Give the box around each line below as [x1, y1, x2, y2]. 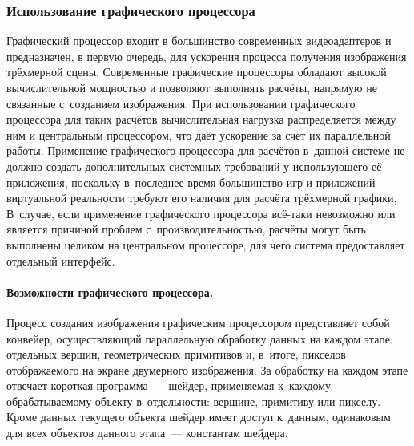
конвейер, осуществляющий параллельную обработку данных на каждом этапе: [6, 330, 393, 347]
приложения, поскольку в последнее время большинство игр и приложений [6, 173, 376, 190]
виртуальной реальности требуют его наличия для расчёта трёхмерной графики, [6, 189, 397, 206]
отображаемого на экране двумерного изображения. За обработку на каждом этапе [6, 361, 408, 378]
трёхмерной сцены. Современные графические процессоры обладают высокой [6, 63, 387, 80]
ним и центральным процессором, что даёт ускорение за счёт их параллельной [6, 126, 391, 143]
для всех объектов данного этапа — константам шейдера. [6, 424, 288, 441]
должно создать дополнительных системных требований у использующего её [6, 157, 382, 174]
